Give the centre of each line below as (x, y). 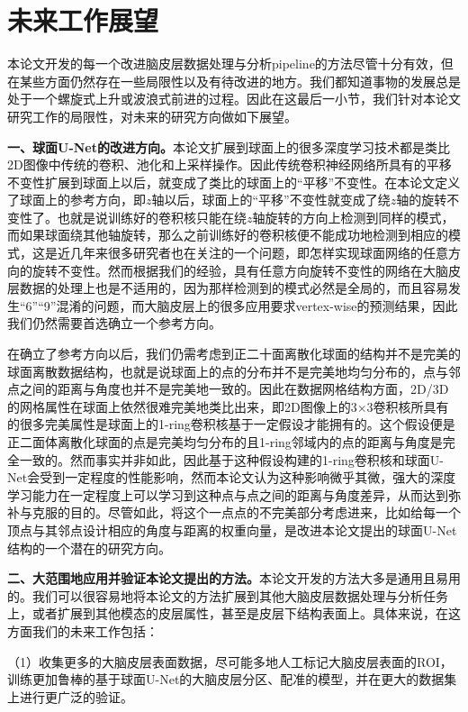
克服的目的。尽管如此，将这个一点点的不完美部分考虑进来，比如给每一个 (246, 512)
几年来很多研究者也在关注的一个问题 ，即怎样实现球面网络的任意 (259, 253)
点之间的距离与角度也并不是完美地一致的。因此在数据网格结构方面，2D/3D (228, 389)
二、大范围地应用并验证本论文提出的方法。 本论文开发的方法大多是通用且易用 (234, 578)
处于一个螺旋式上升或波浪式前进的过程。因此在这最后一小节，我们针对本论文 (234, 99)
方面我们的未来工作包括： (83, 630)
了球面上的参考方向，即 (76, 200)
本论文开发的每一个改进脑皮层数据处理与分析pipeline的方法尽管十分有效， (224, 64)
